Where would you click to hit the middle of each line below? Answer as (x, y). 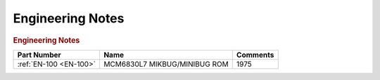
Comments (255, 55)
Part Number (39, 55)
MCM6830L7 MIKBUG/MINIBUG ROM (166, 64)
